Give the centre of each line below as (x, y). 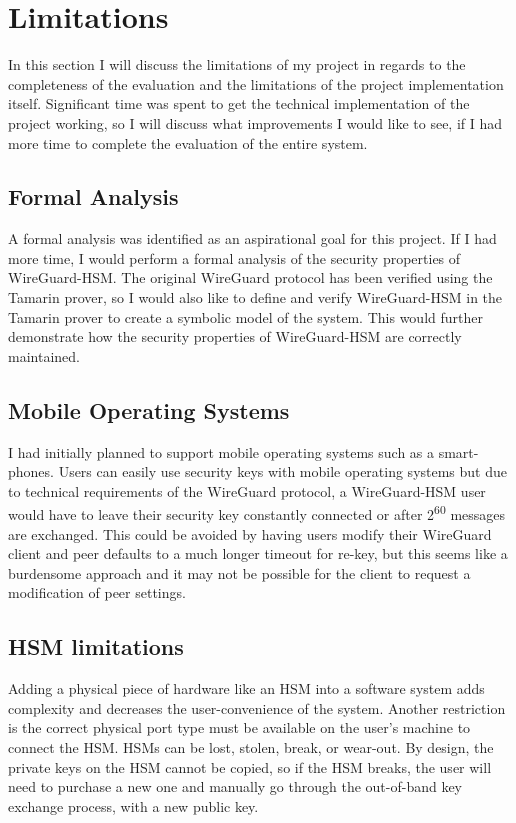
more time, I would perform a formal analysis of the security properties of (234, 257)
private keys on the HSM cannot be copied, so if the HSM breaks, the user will (250, 766)
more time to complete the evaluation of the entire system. (188, 142)
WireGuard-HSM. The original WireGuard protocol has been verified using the (250, 277)
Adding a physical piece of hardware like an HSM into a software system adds (246, 688)
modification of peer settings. (97, 592)
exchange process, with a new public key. (133, 805)
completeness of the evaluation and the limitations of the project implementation (256, 83)
